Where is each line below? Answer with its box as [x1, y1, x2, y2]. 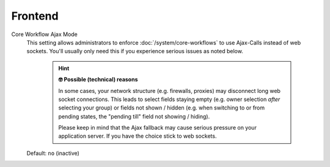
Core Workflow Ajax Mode [11, 31, 78, 38]
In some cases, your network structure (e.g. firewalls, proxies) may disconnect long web [58, 87, 281, 94]
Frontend [11, 9, 59, 23]
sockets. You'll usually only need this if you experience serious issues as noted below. [26, 48, 244, 55]
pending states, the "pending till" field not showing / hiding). [58, 113, 210, 120]
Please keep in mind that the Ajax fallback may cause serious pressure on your [58, 124, 257, 132]
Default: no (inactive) [26, 149, 79, 157]
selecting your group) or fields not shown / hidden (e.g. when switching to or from [58, 104, 265, 111]
